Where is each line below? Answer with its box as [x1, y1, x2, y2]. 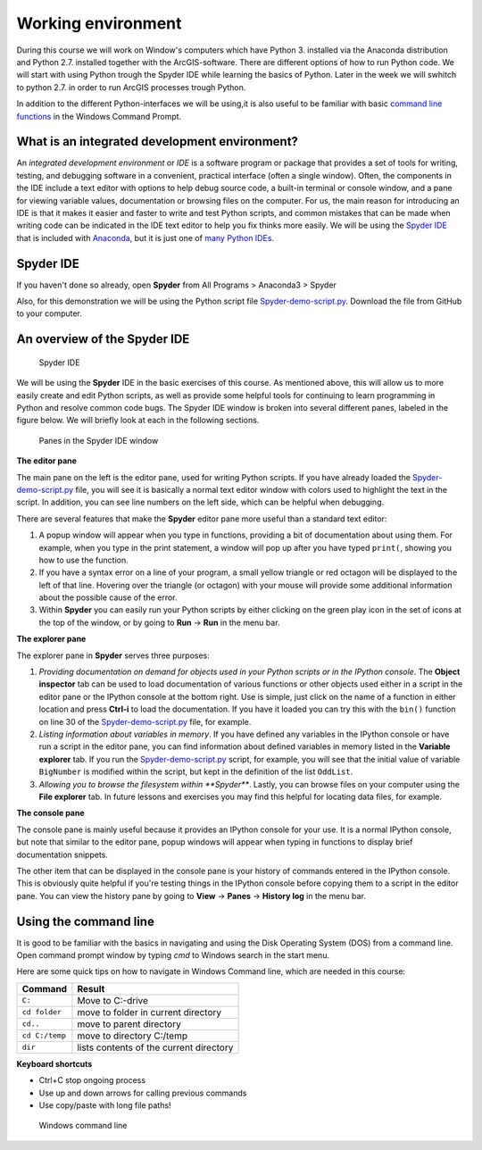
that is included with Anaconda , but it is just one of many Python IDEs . [16, 232, 275, 243]
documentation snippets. [16, 849, 109, 860]
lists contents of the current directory [77, 1041, 234, 1054]
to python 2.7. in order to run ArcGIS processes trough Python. [16, 81, 246, 93]
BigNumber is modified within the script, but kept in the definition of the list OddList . [38, 766, 353, 777]
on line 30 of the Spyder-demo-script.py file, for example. [38, 716, 252, 727]
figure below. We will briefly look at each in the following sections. [16, 415, 260, 426]
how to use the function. [38, 554, 129, 565]
